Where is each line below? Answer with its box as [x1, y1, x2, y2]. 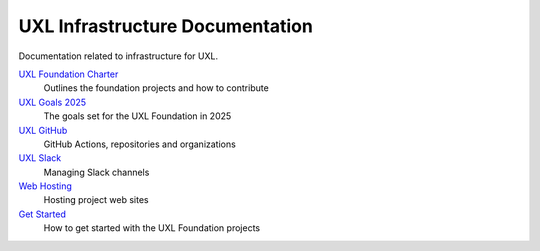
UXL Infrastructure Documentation [18, 15, 314, 37]
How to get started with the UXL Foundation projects [43, 222, 260, 234]
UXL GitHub [18, 124, 68, 136]
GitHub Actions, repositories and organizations [43, 138, 237, 150]
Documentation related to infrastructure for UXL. [18, 50, 219, 62]
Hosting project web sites [43, 194, 149, 206]
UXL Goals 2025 [18, 96, 87, 108]
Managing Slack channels [43, 166, 150, 178]
